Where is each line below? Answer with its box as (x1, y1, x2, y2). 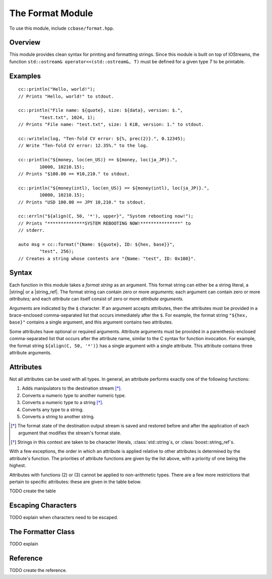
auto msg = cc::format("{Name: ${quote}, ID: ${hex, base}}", (18, 241, 175, 247)
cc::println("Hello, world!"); (18, 86, 96, 92)
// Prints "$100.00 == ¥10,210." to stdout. (18, 171, 130, 176)
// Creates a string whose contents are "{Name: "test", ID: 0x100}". (18, 255, 196, 262)
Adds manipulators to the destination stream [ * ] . (22, 385, 122, 392)
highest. (9, 463, 26, 469)
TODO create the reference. (9, 567, 67, 573)
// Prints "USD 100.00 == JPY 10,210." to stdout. (18, 199, 146, 205)
